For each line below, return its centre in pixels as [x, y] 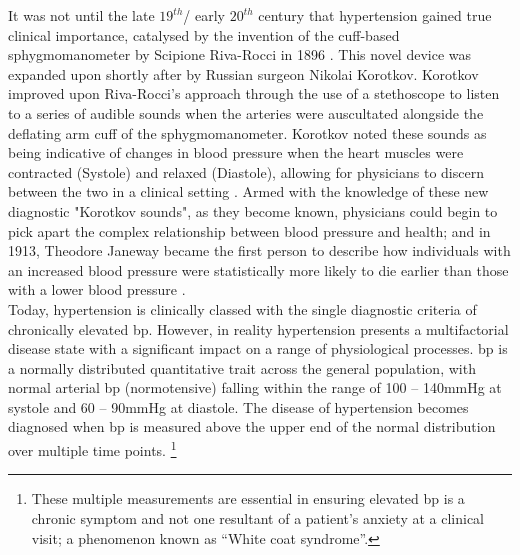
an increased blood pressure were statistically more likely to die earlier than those [258, 269]
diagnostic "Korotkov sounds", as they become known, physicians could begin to [253, 210]
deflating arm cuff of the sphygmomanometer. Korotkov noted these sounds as [247, 132]
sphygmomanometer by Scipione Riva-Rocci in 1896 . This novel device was [240, 54]
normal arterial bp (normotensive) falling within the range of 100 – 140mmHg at [255, 387]
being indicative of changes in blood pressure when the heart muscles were [236, 152]
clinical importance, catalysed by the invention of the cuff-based [204, 34]
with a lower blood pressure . [97, 289]
